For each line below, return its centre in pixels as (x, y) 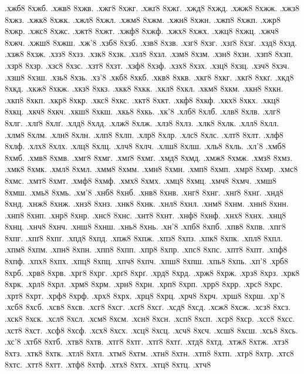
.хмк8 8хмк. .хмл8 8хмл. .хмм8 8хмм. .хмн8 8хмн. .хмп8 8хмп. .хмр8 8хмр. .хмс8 (151, 169)
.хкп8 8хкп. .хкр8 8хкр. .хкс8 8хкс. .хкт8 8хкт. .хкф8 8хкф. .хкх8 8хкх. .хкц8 (142, 100)
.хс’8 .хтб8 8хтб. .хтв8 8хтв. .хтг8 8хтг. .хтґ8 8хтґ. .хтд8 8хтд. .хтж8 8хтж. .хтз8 (147, 341)
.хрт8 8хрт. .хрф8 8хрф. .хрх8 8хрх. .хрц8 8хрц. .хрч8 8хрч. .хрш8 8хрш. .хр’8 (145, 295)
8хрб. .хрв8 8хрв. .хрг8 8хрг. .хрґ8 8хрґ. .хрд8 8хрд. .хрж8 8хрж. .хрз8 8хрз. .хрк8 (152, 272)
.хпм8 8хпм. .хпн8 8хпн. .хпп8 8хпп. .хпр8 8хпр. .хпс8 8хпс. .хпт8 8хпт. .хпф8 (146, 249)
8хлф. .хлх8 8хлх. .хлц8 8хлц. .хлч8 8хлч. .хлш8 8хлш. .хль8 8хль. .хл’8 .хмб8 (145, 146)
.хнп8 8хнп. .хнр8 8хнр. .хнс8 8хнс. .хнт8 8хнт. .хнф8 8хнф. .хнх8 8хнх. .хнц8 (146, 215)
